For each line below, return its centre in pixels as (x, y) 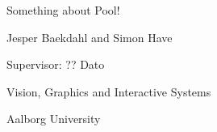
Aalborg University (54, 119)
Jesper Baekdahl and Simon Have (90, 37)
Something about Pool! (63, 10)
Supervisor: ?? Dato (56, 64)
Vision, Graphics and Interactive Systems (109, 91)
